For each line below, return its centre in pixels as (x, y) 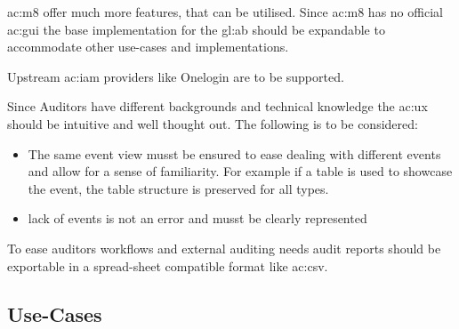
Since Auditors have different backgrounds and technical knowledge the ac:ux (217, 106)
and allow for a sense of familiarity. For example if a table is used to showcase (240, 171)
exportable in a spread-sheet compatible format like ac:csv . (168, 265)
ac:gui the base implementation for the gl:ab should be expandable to (196, 29)
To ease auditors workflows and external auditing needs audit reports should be (224, 248)
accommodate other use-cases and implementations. (148, 47)
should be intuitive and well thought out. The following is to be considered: (213, 123)
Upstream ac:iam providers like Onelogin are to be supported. (176, 76)
